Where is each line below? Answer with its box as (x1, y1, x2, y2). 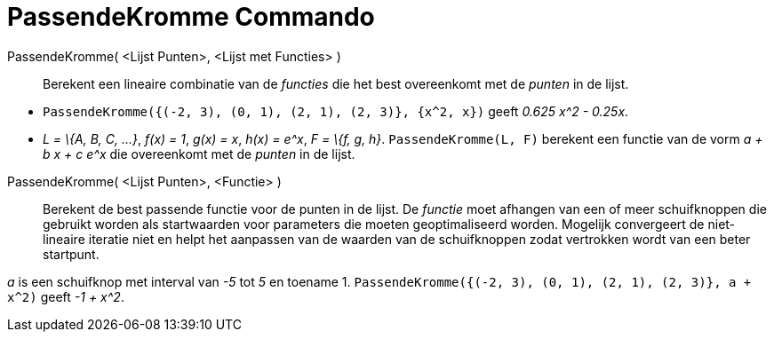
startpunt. (43, 246, 100, 262)
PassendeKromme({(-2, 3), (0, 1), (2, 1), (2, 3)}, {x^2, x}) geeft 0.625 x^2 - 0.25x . (43, 103, 629, 119)
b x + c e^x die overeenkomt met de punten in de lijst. (43, 146, 355, 162)
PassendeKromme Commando (7, 2, 375, 32)
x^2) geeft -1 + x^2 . (7, 288, 124, 304)
